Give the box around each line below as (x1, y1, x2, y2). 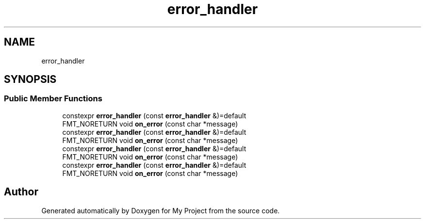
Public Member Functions (4, 94, 102, 104)
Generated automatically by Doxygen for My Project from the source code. (41, 206, 280, 215)
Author (4, 186, 38, 198)
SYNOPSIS (4, 73, 57, 86)
